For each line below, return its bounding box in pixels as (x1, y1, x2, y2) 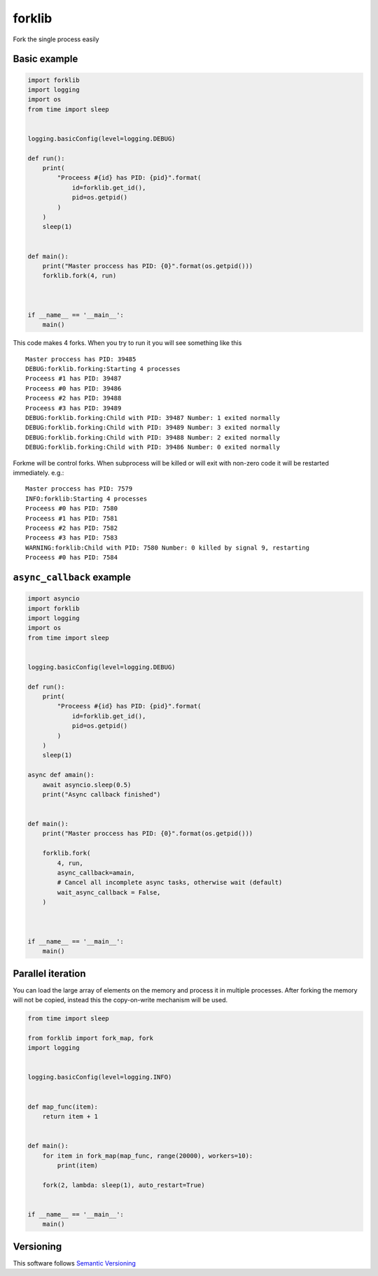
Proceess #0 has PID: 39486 (25, 384, 122, 392)
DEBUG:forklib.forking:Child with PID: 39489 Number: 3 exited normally (25, 423, 280, 432)
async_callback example (13, 571, 132, 583)
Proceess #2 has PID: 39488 (25, 394, 122, 402)
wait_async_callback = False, (57, 888, 161, 896)
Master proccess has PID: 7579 (25, 485, 133, 493)
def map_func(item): (27, 1102, 98, 1111)
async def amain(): (27, 771, 94, 779)
